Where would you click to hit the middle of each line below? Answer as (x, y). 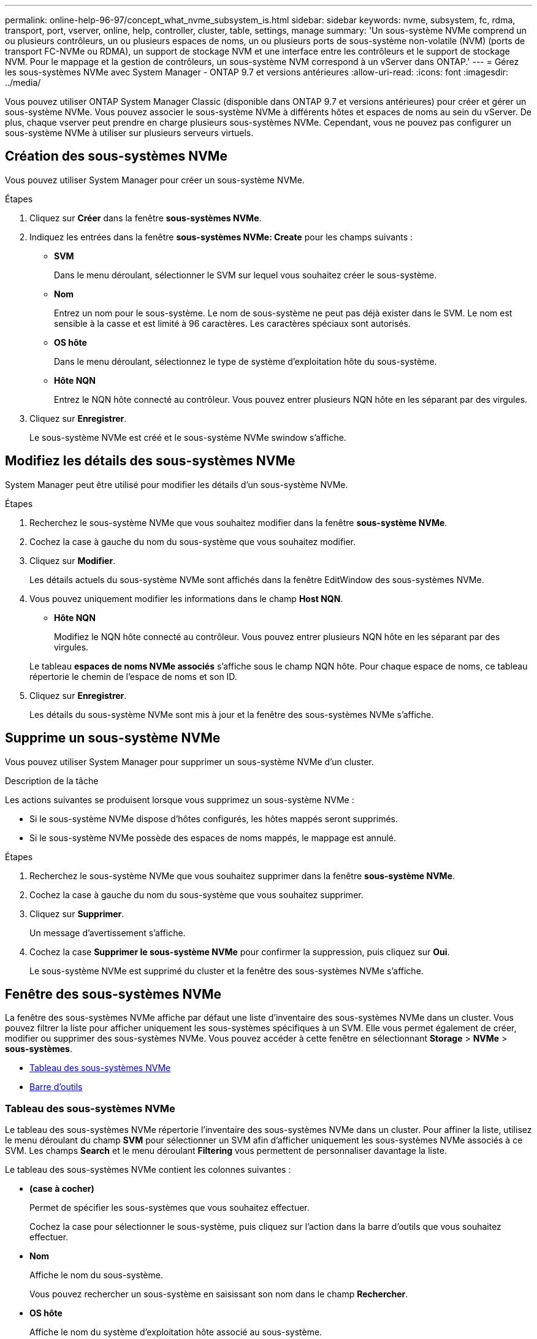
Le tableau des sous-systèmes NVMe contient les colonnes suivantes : (148, 1170)
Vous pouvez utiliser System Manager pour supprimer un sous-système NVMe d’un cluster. (189, 761)
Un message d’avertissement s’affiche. (108, 933)
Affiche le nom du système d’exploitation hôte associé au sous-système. (176, 1332)
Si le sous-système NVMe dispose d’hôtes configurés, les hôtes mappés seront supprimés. (214, 818)
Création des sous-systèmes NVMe (116, 156)
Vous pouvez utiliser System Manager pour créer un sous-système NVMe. (155, 180)
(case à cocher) (62, 1189)
